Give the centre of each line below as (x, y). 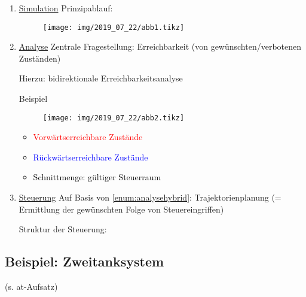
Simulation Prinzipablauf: (66, 8)
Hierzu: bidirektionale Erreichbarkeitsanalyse (101, 78)
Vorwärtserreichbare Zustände (88, 137)
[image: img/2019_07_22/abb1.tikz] (114, 27)
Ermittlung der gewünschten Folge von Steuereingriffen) (121, 209)
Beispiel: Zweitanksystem (85, 261)
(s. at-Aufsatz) (31, 287)
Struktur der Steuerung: (63, 229)
